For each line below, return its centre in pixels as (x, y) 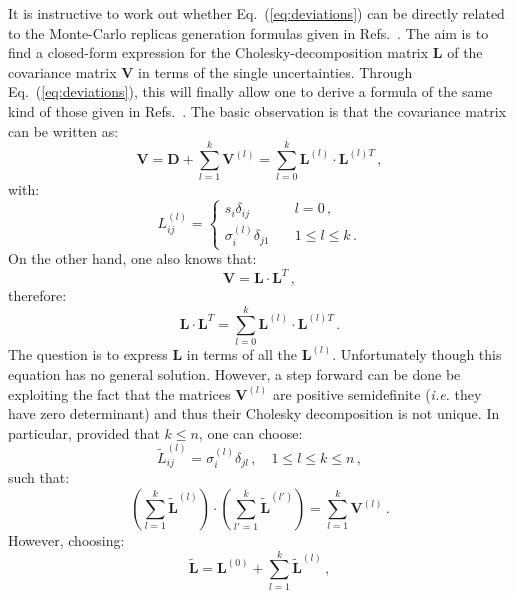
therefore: (37, 295)
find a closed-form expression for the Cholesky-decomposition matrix (218, 52)
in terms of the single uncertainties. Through (275, 71)
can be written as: (63, 130)
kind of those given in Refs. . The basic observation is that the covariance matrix (257, 110)
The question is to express (88, 354)
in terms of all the (241, 354)
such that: (39, 477)
